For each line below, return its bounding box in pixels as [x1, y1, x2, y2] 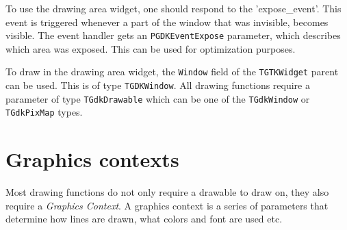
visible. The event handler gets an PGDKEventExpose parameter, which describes [5, 28, 341, 42]
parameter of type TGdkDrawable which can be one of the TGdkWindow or [5, 91, 310, 105]
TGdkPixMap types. [5, 105, 83, 119]
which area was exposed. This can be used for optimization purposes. [5, 41, 296, 55]
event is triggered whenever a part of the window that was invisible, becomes [5, 14, 329, 29]
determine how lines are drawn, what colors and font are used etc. [5, 212, 283, 226]
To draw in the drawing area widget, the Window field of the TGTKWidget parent [5, 64, 339, 79]
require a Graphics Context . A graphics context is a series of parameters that [5, 198, 329, 212]
